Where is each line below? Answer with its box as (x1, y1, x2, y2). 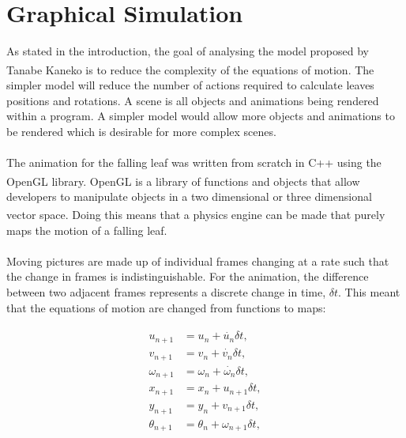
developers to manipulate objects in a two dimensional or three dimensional (6, 187, 372, 204)
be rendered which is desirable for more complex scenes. (6, 123, 276, 139)
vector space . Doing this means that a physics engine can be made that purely (6, 206, 385, 223)
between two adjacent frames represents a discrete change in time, (6, 284, 326, 300)
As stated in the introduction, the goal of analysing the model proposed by (6, 43, 369, 59)
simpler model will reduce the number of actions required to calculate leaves (6, 76, 374, 93)
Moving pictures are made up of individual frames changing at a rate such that (6, 252, 389, 269)
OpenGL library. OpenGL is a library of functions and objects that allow (6, 172, 360, 189)
